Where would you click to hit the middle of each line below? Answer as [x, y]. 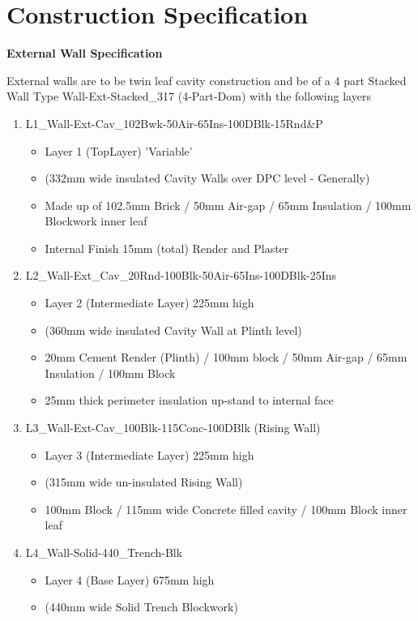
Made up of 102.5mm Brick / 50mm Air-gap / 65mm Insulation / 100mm [228, 205]
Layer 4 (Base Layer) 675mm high [130, 579]
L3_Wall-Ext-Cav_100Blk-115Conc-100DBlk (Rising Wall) [173, 428]
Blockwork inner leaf [96, 221]
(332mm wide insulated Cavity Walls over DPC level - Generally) [207, 178]
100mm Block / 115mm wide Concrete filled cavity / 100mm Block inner [226, 509]
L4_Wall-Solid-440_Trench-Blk [104, 552]
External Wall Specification [85, 53]
